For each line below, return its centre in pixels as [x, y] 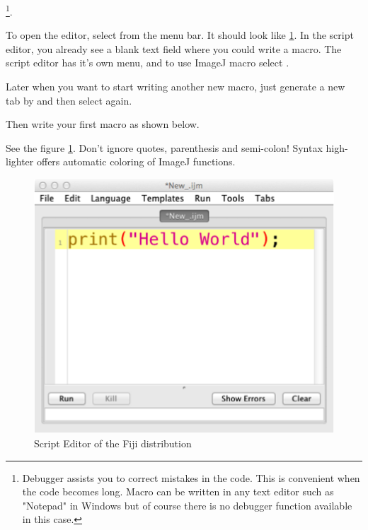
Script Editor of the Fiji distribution [113, 443]
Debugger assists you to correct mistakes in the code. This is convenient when [191, 477]
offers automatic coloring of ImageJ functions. [136, 161]
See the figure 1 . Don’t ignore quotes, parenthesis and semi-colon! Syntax [164, 147]
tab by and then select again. [69, 100]
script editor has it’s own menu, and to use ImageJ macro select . [148, 63]
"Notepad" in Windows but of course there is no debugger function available [187, 505]
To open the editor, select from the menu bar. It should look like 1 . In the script [180, 35]
